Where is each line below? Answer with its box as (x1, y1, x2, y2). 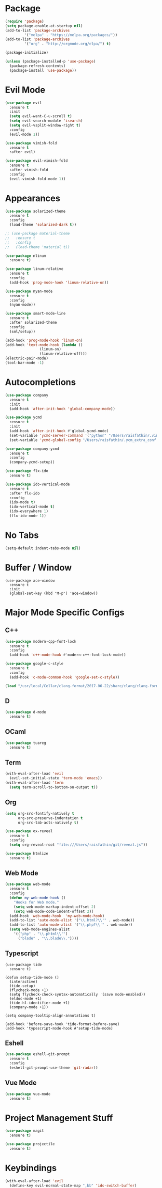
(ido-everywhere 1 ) (9, 509, 49, 514)
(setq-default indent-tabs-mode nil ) (5, 546, 81, 551)
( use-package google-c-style (5, 661, 64, 666)
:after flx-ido (9, 491, 40, 496)
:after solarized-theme (9, 320, 57, 325)
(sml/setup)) (9, 329, 36, 334)
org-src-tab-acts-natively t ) (17, 820, 79, 825)
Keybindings (5, 1163, 57, 1173)
